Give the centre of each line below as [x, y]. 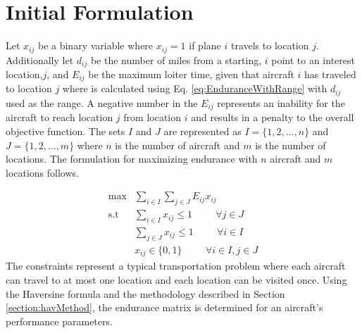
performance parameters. [59, 321]
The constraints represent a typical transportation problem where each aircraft [176, 266]
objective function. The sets [65, 131]
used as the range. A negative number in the [102, 102]
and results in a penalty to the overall [273, 117]
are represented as [202, 131]
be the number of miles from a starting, [176, 59]
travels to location [270, 45]
